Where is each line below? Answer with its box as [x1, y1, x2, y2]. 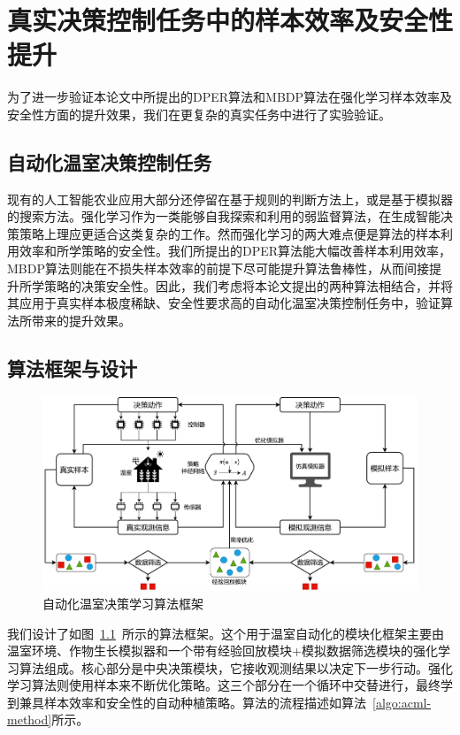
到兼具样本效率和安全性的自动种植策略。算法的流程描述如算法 [7, 693, 366, 711]
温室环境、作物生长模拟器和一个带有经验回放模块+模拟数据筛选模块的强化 [7, 641, 438, 660]
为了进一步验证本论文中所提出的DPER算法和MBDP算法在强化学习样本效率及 [7, 88, 453, 106]
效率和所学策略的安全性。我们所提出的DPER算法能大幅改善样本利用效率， [19, 241, 452, 260]
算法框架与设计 [7, 354, 137, 381]
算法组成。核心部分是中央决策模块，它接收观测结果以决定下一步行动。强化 [19, 658, 453, 677]
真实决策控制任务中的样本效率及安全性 [7, 2, 454, 38]
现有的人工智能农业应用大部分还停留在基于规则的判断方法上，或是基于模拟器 [7, 189, 453, 208]
